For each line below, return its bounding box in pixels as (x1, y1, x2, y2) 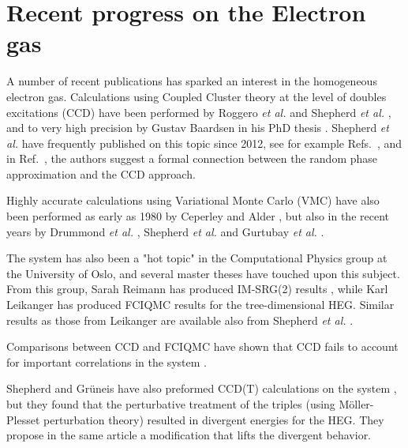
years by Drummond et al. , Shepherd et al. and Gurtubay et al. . (6, 223, 324, 239)
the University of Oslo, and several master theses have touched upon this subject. (6, 265, 400, 281)
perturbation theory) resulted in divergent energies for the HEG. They (43, 411, 384, 427)
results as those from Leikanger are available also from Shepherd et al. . (6, 311, 354, 328)
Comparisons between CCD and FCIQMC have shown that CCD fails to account (6, 338, 399, 355)
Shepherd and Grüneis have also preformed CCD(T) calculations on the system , (6, 380, 397, 397)
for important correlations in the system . (6, 353, 207, 370)
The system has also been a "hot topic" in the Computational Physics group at (6, 250, 387, 266)
